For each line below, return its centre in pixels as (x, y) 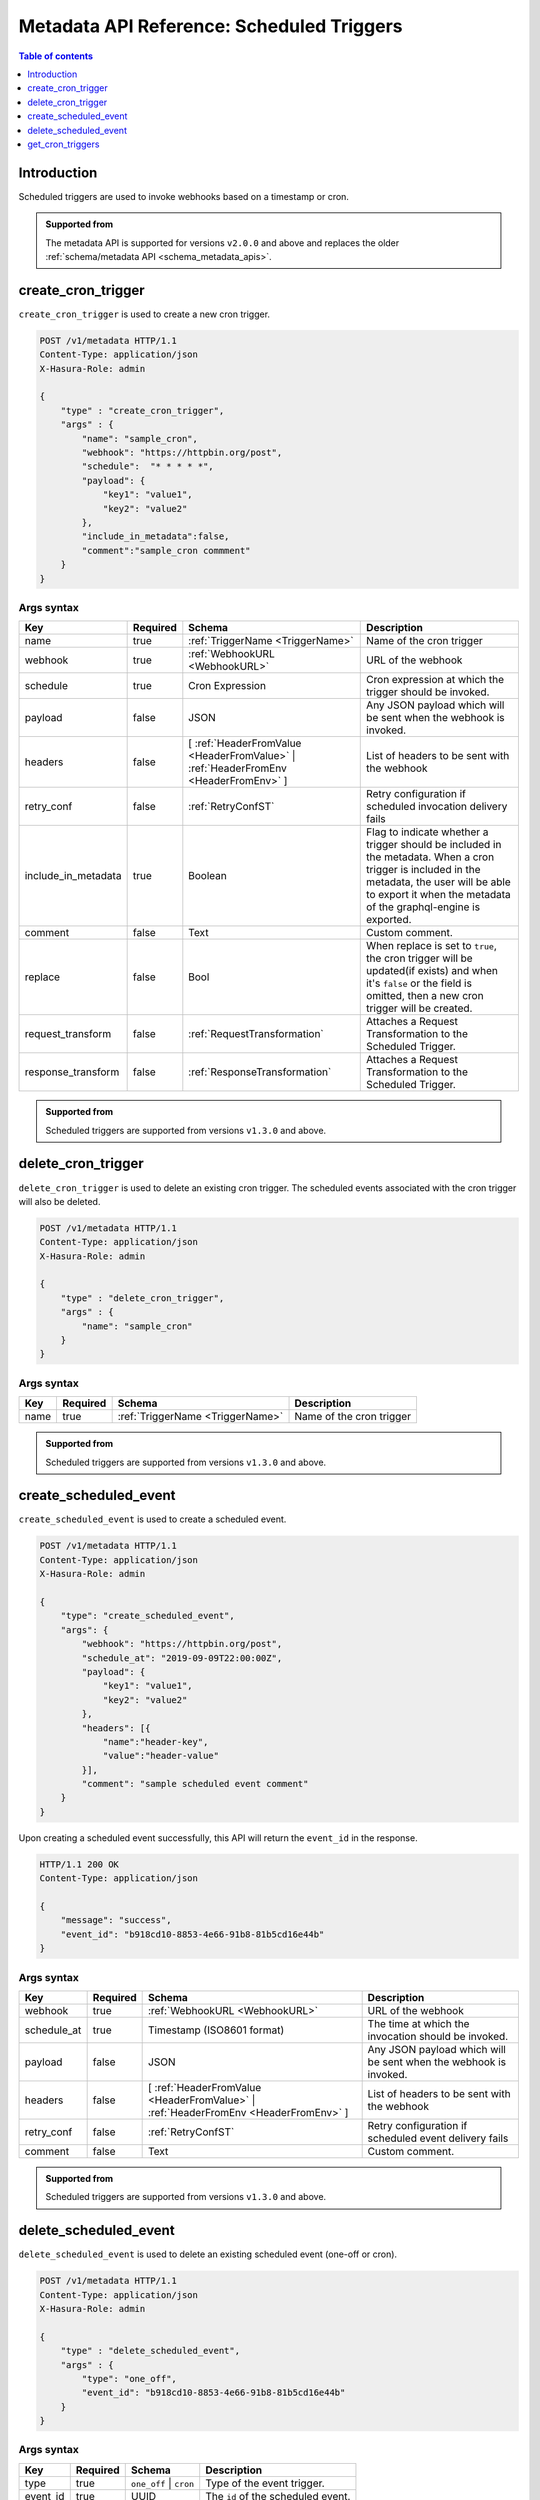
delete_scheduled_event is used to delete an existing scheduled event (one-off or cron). (208, 2254)
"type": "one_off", (129, 2378)
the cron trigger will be (420, 958)
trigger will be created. (419, 1008)
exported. (389, 920)
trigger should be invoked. (428, 692)
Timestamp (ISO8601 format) (216, 2030)
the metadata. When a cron (430, 857)
